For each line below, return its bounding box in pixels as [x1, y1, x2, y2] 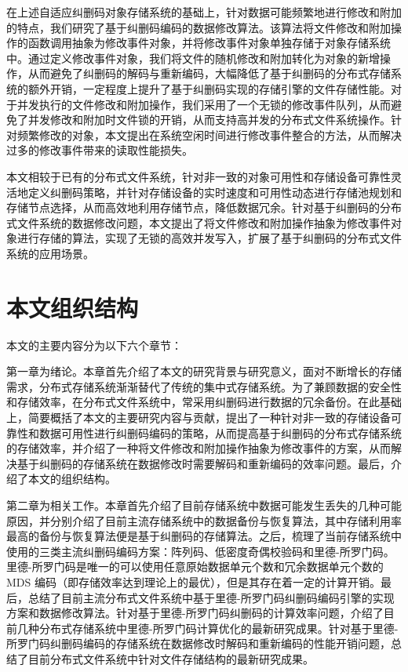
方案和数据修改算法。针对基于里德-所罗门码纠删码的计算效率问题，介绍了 [6, 605, 384, 621]
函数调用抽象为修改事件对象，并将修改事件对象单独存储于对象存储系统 [27, 35, 391, 51]
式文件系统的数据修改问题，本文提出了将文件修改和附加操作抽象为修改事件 [6, 214, 391, 231]
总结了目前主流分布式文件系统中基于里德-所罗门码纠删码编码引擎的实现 [27, 589, 395, 605]
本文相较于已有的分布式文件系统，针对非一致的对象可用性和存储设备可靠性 [6, 168, 391, 184]
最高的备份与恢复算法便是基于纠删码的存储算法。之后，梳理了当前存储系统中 [6, 528, 402, 544]
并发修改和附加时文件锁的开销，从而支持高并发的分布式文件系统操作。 [27, 111, 391, 128]
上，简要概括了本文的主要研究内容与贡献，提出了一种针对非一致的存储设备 [6, 409, 391, 425]
